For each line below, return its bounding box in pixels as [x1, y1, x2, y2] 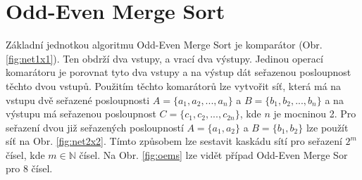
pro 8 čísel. [6, 161, 53, 176]
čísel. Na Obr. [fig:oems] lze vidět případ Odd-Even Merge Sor [79, 147, 348, 162]
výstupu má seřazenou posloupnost [6, 106, 156, 121]
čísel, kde [6, 147, 45, 162]
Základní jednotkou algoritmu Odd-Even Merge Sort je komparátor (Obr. [6, 37, 323, 52]
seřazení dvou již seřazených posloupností [6, 120, 184, 134]
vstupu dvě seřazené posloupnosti [6, 92, 150, 107]
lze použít [306, 120, 349, 134]
